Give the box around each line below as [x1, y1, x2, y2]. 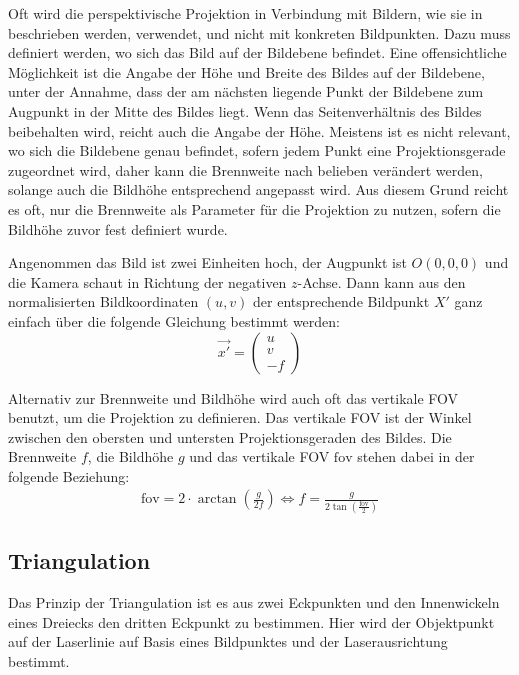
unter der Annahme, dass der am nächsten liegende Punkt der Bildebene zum [8, 81, 484, 102]
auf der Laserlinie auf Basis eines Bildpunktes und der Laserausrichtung [8, 631, 448, 652]
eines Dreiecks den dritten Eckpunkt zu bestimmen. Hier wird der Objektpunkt [8, 611, 495, 632]
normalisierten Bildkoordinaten [8, 291, 199, 312]
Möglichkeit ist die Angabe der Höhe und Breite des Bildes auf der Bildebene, [8, 61, 485, 82]
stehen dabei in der [357, 446, 475, 467]
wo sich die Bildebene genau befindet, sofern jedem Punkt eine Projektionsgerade [8, 140, 506, 161]
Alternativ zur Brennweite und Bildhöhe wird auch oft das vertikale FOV [8, 387, 459, 408]
